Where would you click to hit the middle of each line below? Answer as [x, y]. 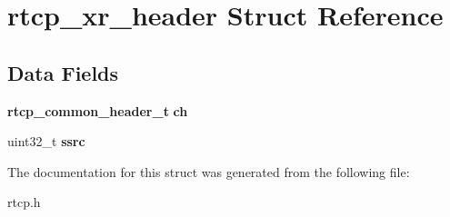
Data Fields [63, 72]
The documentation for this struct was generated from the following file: [209, 171]
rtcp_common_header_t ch [98, 110]
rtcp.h [24, 202]
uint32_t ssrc [46, 141]
